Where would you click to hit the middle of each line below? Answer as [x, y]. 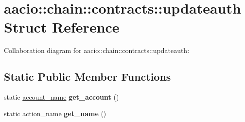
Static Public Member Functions [87, 77]
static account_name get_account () [61, 97]
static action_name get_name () [55, 113]
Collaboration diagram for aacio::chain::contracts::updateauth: [97, 50]
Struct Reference [62, 27]
